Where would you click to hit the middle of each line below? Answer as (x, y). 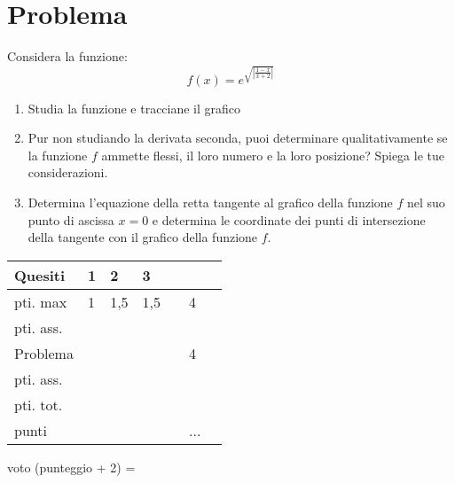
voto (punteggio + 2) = (71, 467)
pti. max (41, 301)
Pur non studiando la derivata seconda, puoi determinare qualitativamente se (238, 138)
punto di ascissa (71, 219)
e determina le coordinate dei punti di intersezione (289, 219)
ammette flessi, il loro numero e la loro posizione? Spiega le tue (273, 155)
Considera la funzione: (67, 56)
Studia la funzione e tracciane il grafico (134, 108)
